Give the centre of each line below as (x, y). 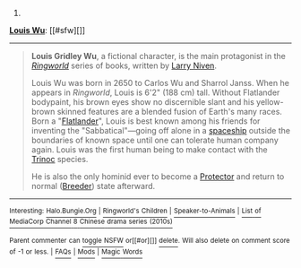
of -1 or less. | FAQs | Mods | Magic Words (76, 251)
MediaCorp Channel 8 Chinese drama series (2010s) (91, 222)
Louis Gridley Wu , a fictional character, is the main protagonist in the (159, 56)
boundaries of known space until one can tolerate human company (155, 140)
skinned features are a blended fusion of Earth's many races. (169, 112)
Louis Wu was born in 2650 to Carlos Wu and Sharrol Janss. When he (160, 83)
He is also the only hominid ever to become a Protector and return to (158, 177)
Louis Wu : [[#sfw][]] (47, 30)
